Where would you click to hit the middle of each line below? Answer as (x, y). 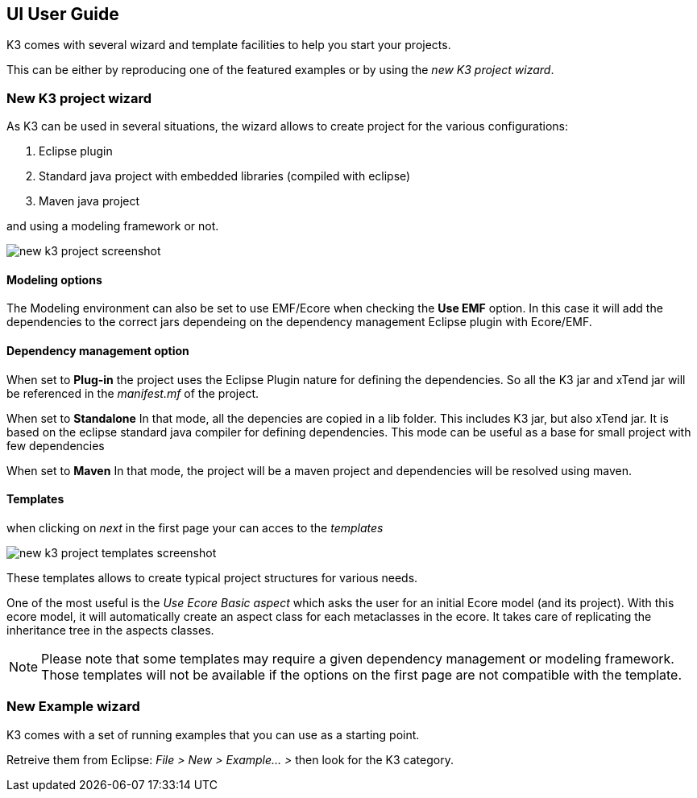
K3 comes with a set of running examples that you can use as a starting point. (213, 734)
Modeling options (54, 279)
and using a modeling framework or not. (113, 226)
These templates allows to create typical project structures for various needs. (212, 577)
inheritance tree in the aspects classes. (110, 630)
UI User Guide (63, 14)
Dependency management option (98, 351)
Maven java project (89, 201)
